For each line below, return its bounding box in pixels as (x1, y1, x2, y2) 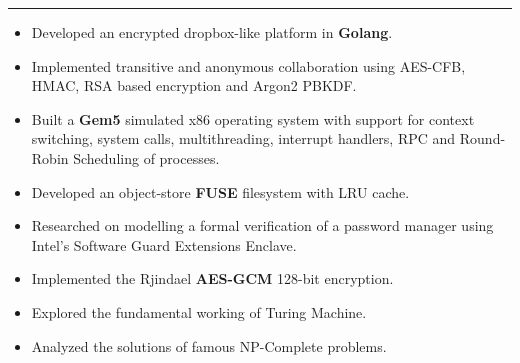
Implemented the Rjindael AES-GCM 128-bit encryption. (31, 268, 394, 289)
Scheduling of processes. (73, 147, 220, 168)
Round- (459, 128, 506, 149)
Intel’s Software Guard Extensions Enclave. (31, 234, 297, 255)
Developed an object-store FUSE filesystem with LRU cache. (31, 181, 410, 202)
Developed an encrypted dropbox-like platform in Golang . (31, 22, 393, 42)
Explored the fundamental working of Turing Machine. (31, 301, 367, 322)
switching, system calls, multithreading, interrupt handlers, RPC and (31, 128, 456, 149)
